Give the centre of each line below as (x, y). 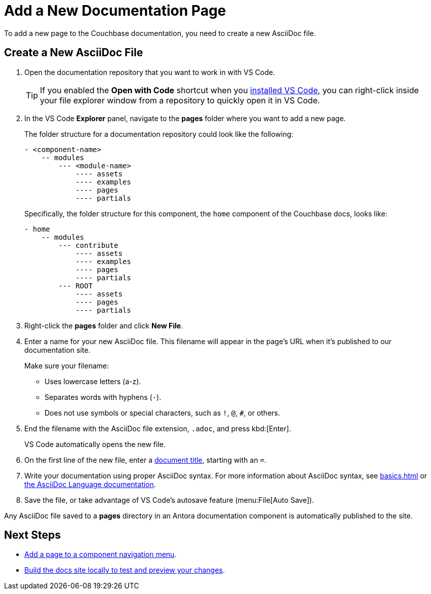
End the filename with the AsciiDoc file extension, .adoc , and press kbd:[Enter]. (158, 428)
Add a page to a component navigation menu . (101, 554)
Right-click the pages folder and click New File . (104, 325)
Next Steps (32, 535)
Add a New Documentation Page (115, 11)
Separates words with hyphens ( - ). (103, 397)
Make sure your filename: (67, 365)
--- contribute (88, 245)
